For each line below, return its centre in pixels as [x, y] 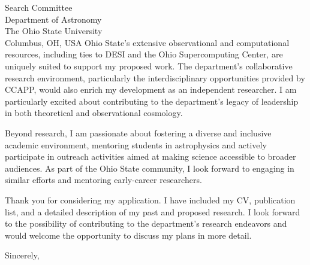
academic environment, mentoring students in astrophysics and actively [136, 144]
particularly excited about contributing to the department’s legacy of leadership [152, 101]
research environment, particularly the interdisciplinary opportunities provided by [155, 77]
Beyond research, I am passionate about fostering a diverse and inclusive [138, 132]
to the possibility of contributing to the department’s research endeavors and [146, 223]
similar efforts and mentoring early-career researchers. [103, 180]
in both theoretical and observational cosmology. [94, 113]
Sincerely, [22, 255]
